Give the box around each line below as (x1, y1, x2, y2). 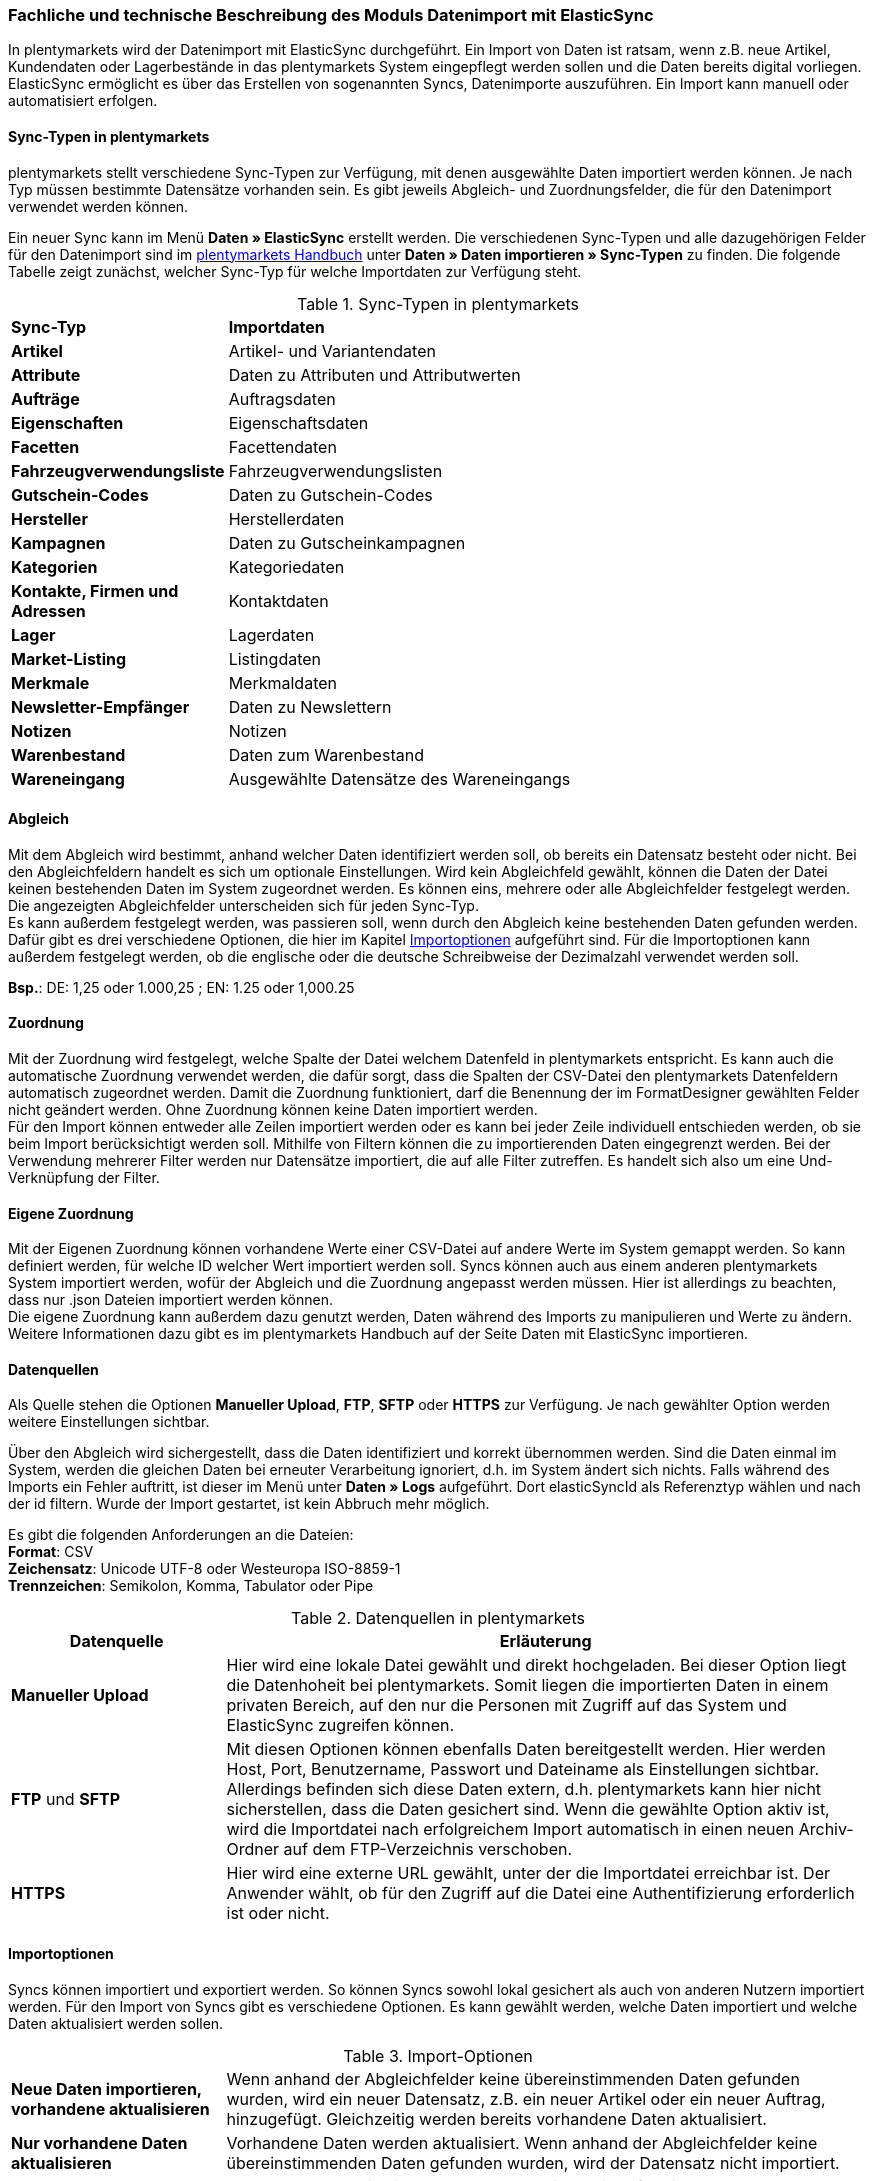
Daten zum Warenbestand (228, 744, 424, 765)
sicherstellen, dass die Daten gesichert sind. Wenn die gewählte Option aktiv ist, (226, 1799, 830, 1820)
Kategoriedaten (228, 556, 345, 577)
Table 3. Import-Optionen (343, 2045, 533, 2066)
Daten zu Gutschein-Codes (228, 484, 433, 505)
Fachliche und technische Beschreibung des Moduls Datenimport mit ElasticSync (8, 5, 654, 25)
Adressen (11, 600, 86, 621)
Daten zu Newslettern (228, 696, 392, 717)
